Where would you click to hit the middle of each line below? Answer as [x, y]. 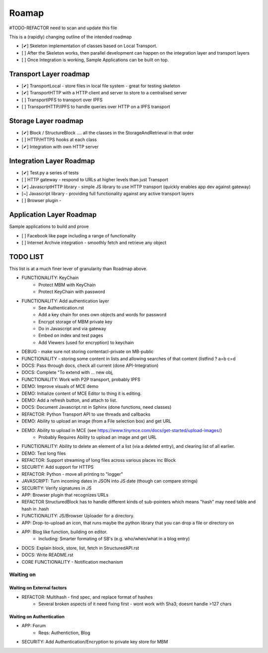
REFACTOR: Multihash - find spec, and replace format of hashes [87, 597]
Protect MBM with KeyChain [67, 285]
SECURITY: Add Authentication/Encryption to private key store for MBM [95, 642]
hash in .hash [35, 508]
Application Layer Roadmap [53, 215]
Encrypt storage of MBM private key [75, 322]
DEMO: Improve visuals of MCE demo [60, 386]
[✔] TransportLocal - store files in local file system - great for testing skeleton [101, 86]
